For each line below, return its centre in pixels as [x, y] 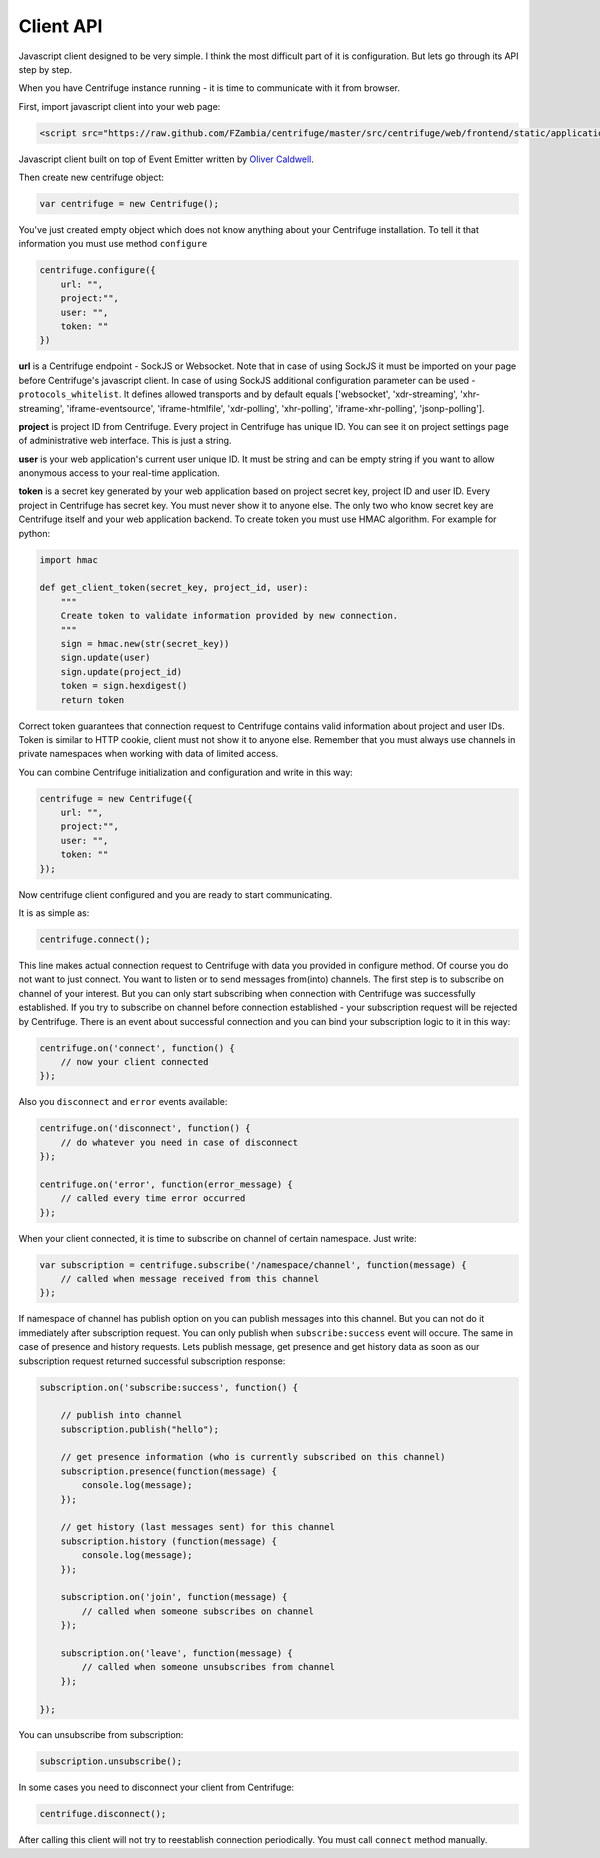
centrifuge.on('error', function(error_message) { [166, 1184]
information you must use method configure [113, 244]
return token [92, 699]
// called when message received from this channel [190, 1278]
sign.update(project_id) [121, 671]
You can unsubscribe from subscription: [101, 1735]
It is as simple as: [54, 913]
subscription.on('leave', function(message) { [177, 1653]
